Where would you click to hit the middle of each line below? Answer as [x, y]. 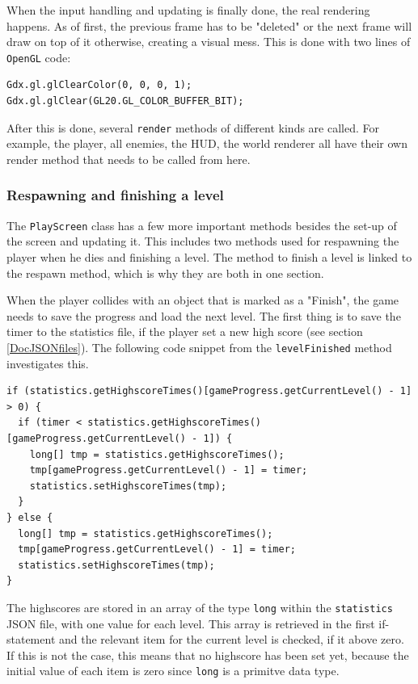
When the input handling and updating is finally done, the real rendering [188, 10]
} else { [30, 517]
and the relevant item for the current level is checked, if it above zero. [232, 639]
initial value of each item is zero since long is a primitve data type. [173, 671]
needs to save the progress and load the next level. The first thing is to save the [204, 315]
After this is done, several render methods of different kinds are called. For [193, 127]
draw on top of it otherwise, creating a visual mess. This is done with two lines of [209, 42]
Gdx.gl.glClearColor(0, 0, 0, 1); [99, 85]
